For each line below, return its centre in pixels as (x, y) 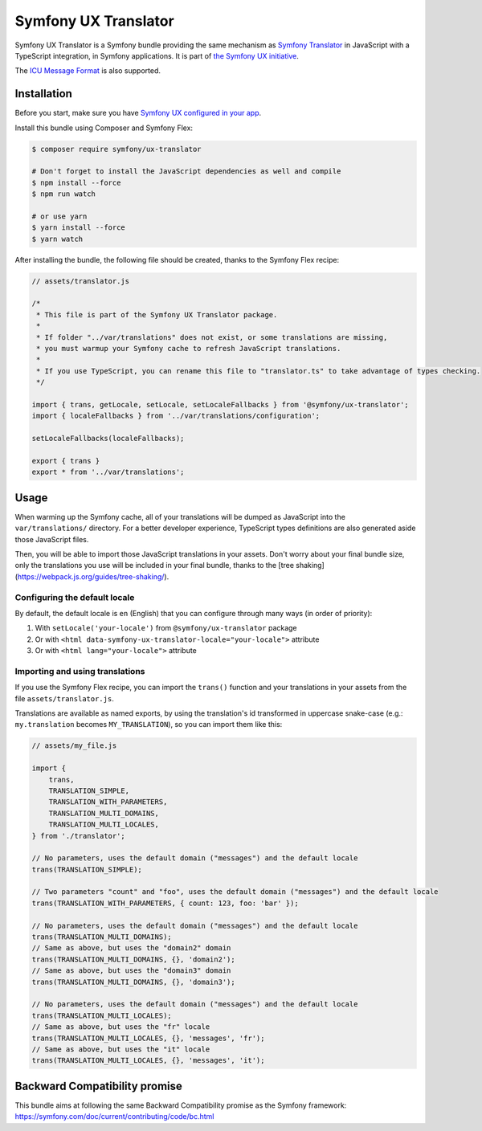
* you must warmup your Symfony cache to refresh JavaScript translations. (189, 349)
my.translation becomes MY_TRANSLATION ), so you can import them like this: (149, 725)
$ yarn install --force (79, 228)
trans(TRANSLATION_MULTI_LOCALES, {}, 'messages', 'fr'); (148, 1038)
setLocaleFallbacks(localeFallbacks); (108, 439)
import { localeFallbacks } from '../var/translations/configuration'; (176, 416)
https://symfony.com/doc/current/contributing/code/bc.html (114, 1117)
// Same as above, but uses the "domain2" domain (131, 948)
